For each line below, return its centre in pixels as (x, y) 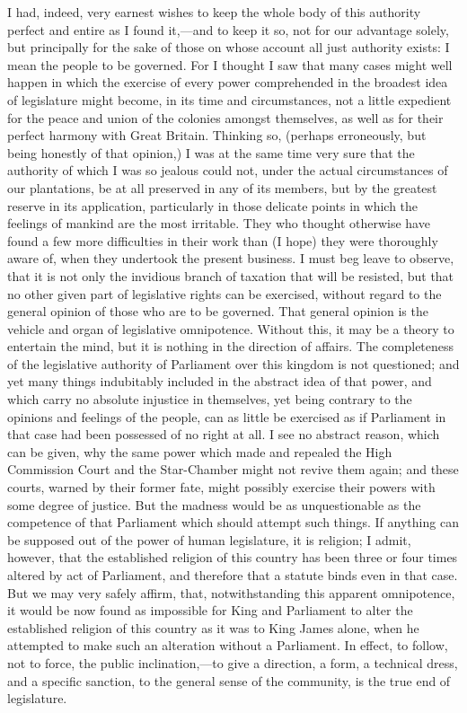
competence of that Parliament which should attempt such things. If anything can (233, 522)
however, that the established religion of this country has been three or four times (233, 557)
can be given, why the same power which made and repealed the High (200, 451)
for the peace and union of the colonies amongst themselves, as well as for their (225, 117)
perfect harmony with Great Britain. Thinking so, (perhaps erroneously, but (217, 135)
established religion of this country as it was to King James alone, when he (213, 627)
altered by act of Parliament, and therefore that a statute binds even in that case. (233, 575)
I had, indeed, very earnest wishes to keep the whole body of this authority (214, 12)
